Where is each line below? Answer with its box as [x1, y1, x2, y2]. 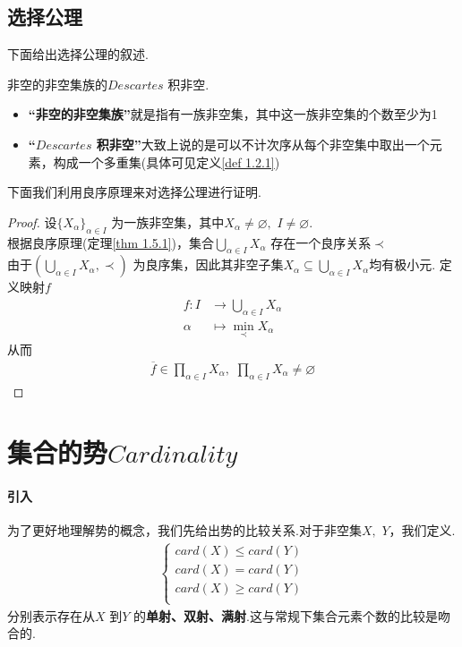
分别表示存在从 [7, 606, 95, 625]
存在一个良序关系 [270, 233, 372, 251]
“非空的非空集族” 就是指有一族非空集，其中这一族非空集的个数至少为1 [28, 105, 438, 123]
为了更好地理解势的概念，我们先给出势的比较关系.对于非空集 [7, 521, 362, 540]
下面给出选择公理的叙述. [7, 45, 149, 64]
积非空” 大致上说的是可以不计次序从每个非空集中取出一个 [96, 134, 430, 153]
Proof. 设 [7, 212, 57, 231]
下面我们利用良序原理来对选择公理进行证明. [7, 183, 261, 201]
